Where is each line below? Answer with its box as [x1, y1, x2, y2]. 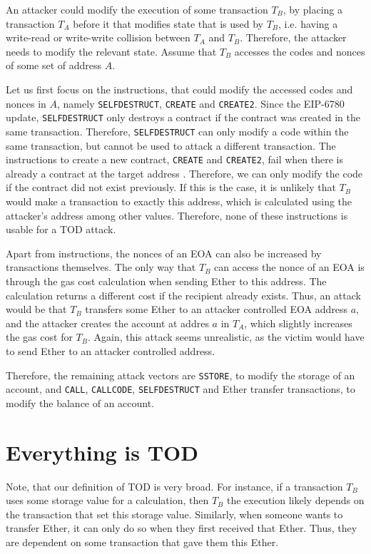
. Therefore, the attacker [240, 30, 347, 45]
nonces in [6, 96, 46, 111]
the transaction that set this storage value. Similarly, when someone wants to [6, 506, 343, 521]
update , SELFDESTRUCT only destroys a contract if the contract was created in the [6, 110, 360, 125]
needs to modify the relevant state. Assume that [6, 43, 217, 58]
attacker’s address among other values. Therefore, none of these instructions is [6, 207, 348, 222]
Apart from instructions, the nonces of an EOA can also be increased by [6, 245, 322, 260]
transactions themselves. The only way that [6, 260, 196, 275]
